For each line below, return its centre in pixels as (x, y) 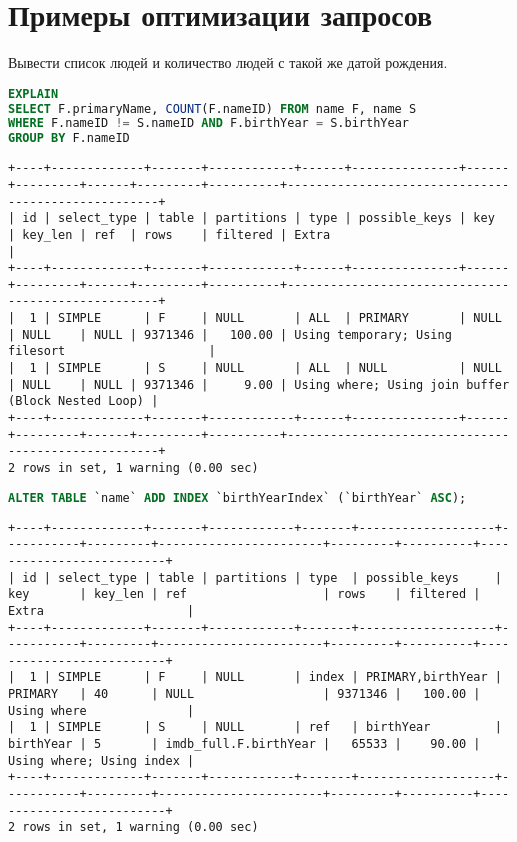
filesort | (112, 351)
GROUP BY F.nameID (69, 138)
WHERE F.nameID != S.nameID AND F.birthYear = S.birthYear (208, 123)
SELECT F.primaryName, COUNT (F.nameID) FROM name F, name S (212, 108)
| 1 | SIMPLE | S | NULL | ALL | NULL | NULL (255, 368)
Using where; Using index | (101, 760)
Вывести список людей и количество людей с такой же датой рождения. (228, 62)
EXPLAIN (33, 93)
